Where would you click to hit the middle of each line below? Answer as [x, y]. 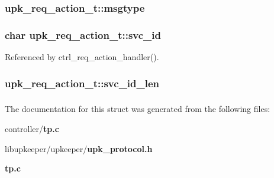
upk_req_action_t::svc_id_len [82, 83]
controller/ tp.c [32, 129]
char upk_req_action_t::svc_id [83, 34]
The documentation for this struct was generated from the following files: [138, 109]
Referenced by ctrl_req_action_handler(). [82, 57]
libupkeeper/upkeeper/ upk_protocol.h [79, 148]
